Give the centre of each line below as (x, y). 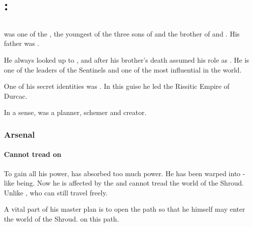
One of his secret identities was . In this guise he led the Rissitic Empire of (117, 86)
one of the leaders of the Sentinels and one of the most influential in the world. (123, 69)
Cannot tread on (33, 154)
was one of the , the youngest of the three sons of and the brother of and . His (122, 33)
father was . (22, 43)
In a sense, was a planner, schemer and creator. (75, 112)
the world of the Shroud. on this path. (62, 218)
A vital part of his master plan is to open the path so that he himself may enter (125, 209)
